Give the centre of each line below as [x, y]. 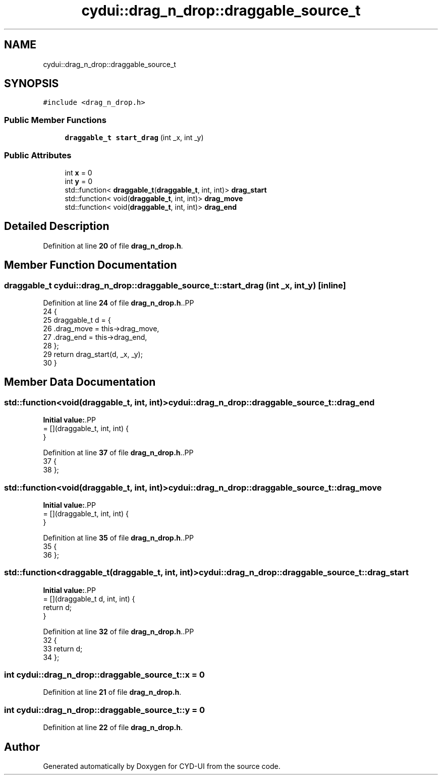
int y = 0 [78, 181]
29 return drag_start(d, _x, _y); [93, 354]
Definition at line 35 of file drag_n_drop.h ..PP [119, 537]
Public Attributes [38, 155]
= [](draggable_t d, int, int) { [89, 598]
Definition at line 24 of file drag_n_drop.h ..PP [119, 303]
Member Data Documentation [80, 382]
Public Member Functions [55, 120]
